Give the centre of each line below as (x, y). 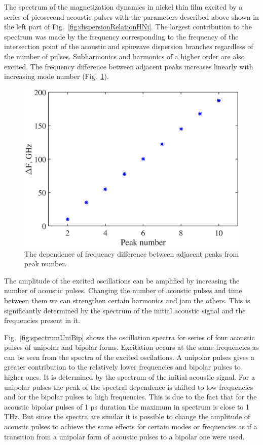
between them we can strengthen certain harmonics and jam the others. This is (127, 300)
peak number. (46, 264)
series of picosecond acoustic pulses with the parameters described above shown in (131, 16)
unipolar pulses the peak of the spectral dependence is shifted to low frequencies (129, 387)
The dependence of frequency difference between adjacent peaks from (132, 253)
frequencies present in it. (42, 320)
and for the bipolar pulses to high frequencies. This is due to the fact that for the (130, 397)
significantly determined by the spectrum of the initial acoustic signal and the (125, 310)
